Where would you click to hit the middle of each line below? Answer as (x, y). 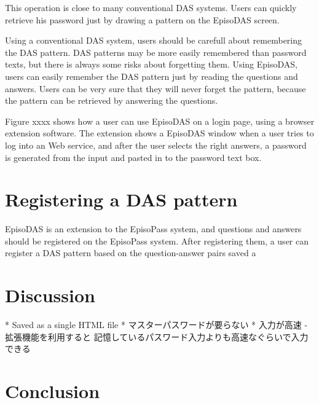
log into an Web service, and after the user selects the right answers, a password (156, 145)
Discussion (50, 295)
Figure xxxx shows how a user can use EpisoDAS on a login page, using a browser (160, 121)
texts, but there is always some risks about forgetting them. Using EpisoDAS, (151, 64)
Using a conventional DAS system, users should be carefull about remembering (154, 40)
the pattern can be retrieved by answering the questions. (112, 100)
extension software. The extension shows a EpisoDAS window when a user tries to (159, 133)
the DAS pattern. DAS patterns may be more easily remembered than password (156, 52)
